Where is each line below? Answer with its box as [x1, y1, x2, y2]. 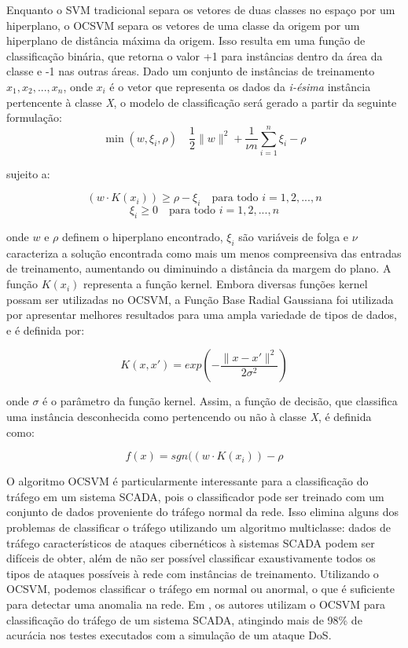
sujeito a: [6, 165, 50, 181]
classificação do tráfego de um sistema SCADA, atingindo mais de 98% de [6, 611, 362, 628]
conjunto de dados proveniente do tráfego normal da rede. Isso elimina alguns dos [6, 503, 399, 520]
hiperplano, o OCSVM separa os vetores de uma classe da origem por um [6, 16, 360, 33]
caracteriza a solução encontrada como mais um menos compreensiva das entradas [6, 244, 402, 261]
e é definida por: [6, 321, 85, 338]
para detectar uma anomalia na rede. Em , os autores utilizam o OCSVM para [6, 595, 385, 612]
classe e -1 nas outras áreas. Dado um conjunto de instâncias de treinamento [6, 63, 375, 79]
